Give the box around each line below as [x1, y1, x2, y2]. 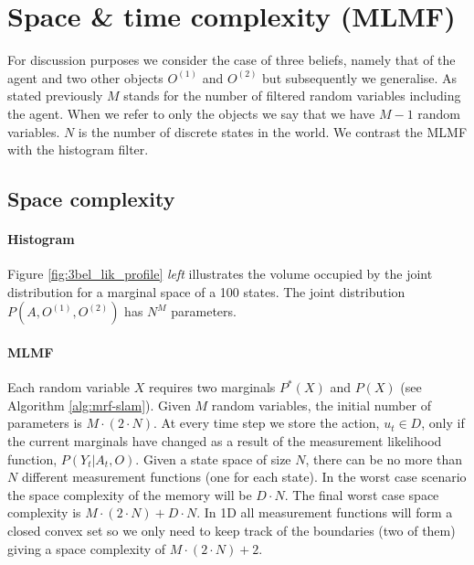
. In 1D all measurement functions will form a [196, 503, 453, 522]
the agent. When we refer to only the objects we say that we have [7, 103, 375, 123]
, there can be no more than [305, 449, 463, 468]
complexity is [7, 503, 81, 522]
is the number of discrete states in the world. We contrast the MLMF [78, 122, 468, 141]
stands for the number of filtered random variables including [123, 86, 461, 105]
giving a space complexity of [7, 538, 166, 558]
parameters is [7, 413, 82, 432]
